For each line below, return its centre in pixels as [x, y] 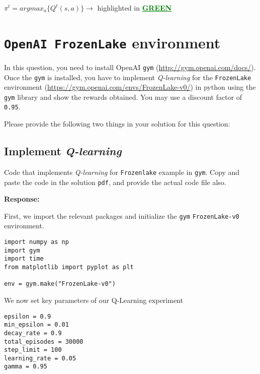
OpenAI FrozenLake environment [112, 42]
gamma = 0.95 [26, 367]
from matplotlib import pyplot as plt [69, 267]
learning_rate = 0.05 [40, 358]
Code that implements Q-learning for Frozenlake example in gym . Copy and [122, 172]
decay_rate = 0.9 [33, 333]
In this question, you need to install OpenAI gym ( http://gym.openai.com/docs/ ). [130, 67]
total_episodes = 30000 [44, 341]
